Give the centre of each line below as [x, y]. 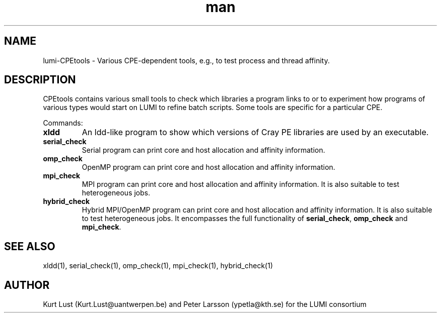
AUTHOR [27, 285]
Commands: [63, 123]
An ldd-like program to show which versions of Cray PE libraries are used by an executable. [255, 132]
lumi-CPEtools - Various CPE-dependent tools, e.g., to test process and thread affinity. [186, 60]
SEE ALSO [30, 246]
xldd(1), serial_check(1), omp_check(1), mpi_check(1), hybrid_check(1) [158, 266]
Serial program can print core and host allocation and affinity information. [203, 150]
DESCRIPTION [40, 80]
